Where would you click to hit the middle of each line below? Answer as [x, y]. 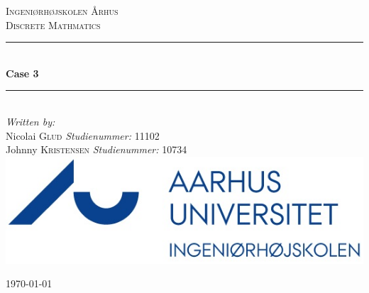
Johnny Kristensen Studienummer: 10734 [97, 149]
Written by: [31, 121]
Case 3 [22, 73]
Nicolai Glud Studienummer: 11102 [83, 135]
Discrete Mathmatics [53, 24]
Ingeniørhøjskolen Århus [62, 11]
